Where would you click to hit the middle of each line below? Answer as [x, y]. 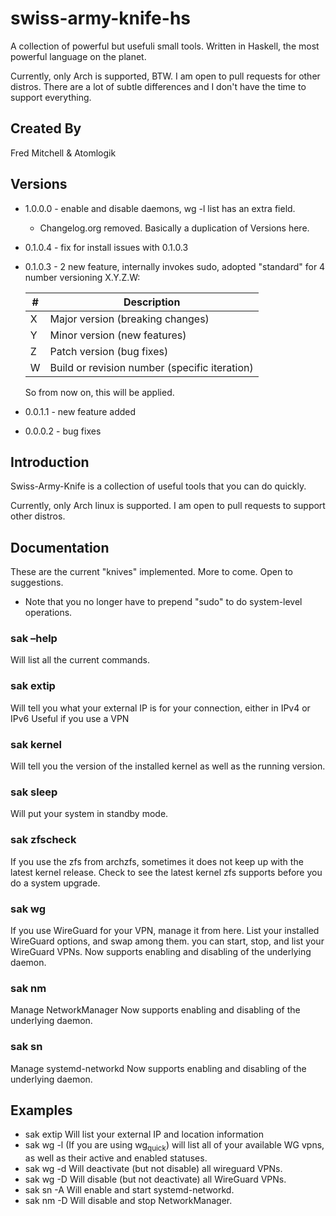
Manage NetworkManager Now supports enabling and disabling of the [155, 1010]
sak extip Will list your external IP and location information [144, 1134]
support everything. [51, 97]
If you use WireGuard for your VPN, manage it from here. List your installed [165, 930]
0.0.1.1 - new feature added [80, 411]
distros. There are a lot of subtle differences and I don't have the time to [158, 86]
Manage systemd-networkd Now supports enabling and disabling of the [158, 1068]
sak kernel [36, 744]
